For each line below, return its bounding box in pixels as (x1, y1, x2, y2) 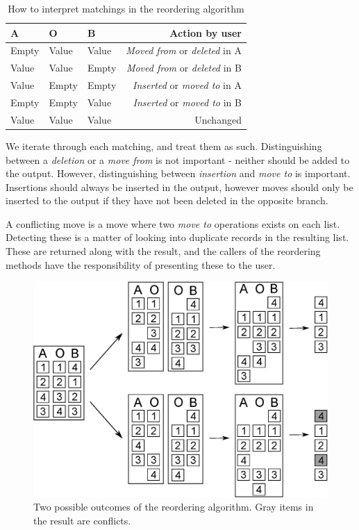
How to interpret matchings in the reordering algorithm (8, 1, 244, 15)
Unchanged (194, 112, 242, 126)
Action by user (169, 25, 242, 40)
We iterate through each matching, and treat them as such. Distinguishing (6, 138, 322, 153)
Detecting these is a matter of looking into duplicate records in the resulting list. (6, 230, 349, 245)
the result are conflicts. (33, 513, 131, 527)
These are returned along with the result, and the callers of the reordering (6, 244, 321, 258)
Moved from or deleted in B (126, 60, 242, 75)
